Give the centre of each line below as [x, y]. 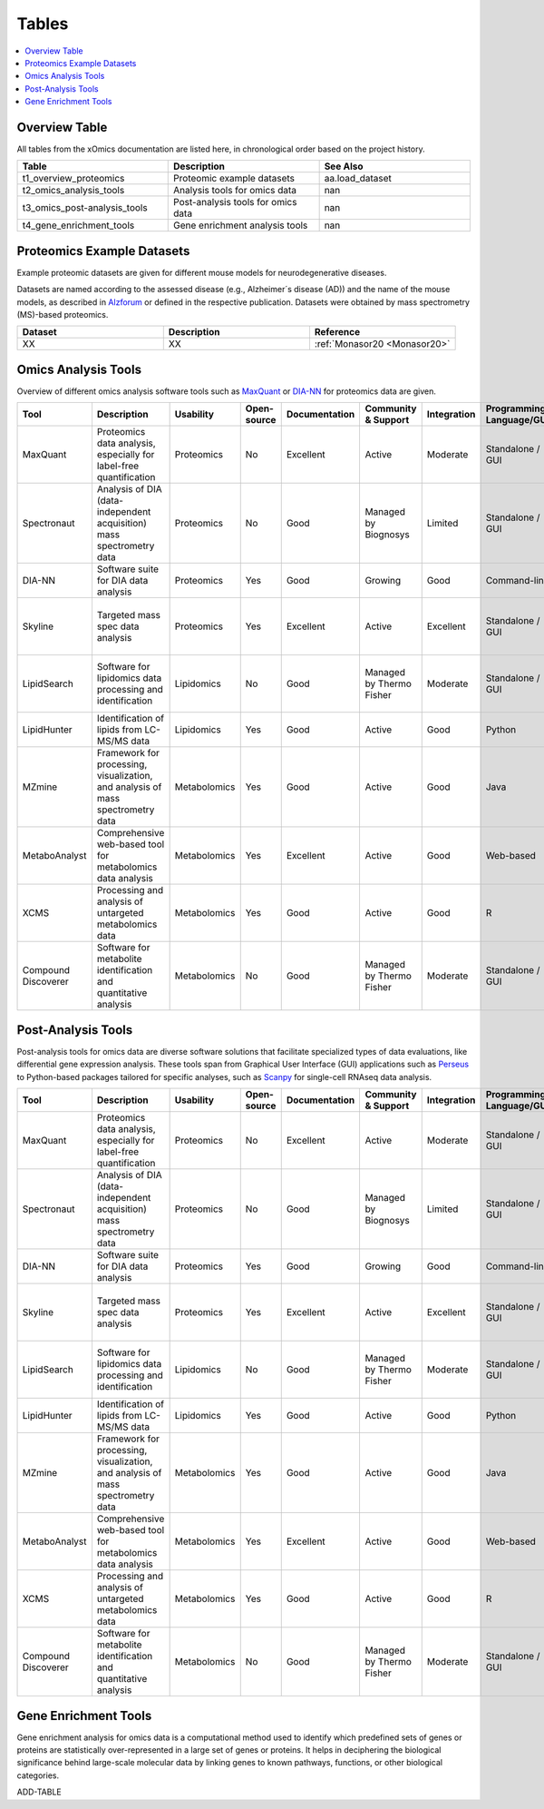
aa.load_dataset [358, 179]
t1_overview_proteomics [73, 179]
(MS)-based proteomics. [63, 315]
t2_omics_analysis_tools [73, 191]
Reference [337, 332]
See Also [344, 166]
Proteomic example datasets [234, 179]
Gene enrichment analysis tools [241, 225]
